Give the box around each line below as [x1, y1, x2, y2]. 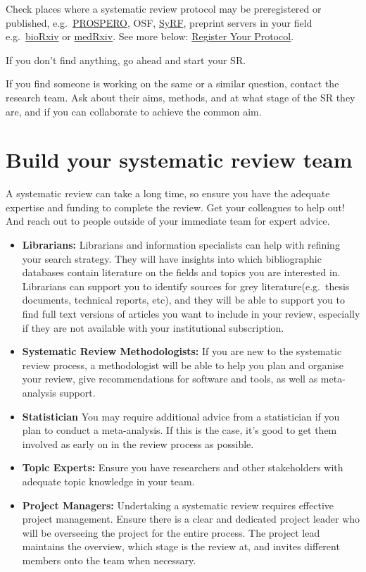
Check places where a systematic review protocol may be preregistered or [6, 1, 322, 15]
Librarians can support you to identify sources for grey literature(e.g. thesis [22, 278, 350, 293]
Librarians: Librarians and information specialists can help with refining [22, 237, 340, 252]
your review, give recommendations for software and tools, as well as [22, 371, 318, 386]
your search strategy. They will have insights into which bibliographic [22, 251, 322, 266]
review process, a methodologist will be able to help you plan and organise [22, 357, 343, 372]
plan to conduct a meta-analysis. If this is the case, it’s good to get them [22, 423, 337, 437]
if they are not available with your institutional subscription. [22, 320, 284, 335]
